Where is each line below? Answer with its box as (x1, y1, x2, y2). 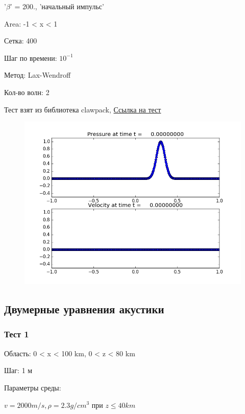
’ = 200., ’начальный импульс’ (10, 1, 104, 11)
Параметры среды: (4, 382, 61, 393)
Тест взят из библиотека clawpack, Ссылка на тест (4, 104, 161, 114)
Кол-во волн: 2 (4, 86, 50, 97)
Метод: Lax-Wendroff (4, 70, 71, 80)
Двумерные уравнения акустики (4, 301, 164, 317)
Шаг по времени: (4, 52, 57, 63)
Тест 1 (4, 328, 29, 340)
